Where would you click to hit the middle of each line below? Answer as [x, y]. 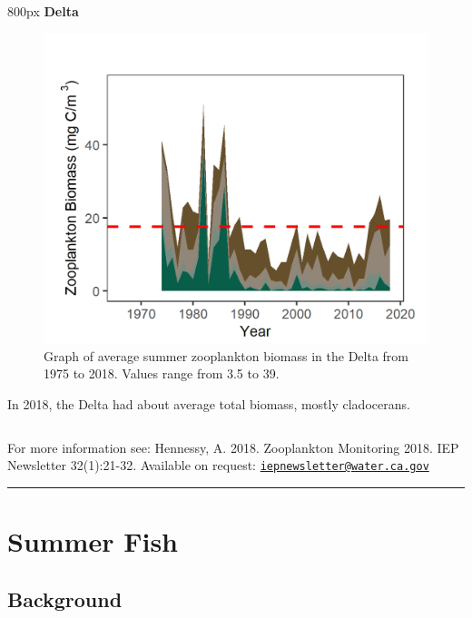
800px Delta [43, 11]
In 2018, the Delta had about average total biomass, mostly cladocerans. [209, 403]
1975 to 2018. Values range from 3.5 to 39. [162, 373]
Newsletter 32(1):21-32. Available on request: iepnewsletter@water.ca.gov [218, 465]
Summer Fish [93, 541]
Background [65, 598]
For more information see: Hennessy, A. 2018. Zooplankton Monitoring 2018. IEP [233, 447]
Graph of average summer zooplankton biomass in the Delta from [226, 355]
